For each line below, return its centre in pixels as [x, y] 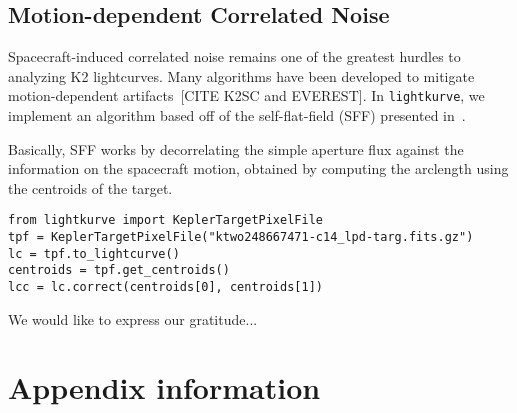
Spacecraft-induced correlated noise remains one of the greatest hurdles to [234, 56]
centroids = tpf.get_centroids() [119, 270]
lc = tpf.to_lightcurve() [94, 253]
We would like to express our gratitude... [133, 318]
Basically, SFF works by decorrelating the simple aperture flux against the [236, 148]
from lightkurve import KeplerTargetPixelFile [165, 220]
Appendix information [164, 387]
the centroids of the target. [90, 187]
